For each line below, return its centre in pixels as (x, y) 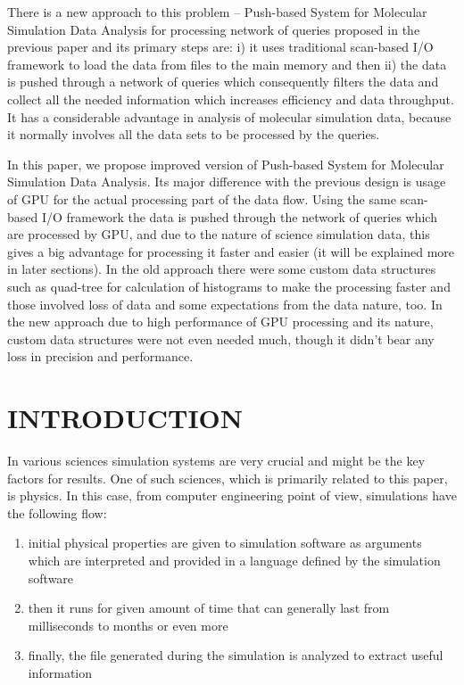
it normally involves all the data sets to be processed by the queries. (194, 134)
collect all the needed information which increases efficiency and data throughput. (231, 99)
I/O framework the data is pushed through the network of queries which (239, 216)
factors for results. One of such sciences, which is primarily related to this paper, (228, 478)
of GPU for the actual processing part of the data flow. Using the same (202, 198)
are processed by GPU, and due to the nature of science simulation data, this (219, 234)
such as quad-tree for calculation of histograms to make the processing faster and (229, 286)
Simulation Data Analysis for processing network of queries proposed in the (214, 29)
